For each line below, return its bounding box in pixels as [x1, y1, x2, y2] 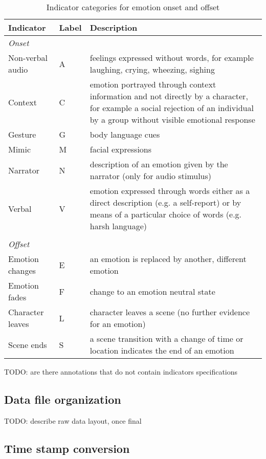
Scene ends [8, 338, 47, 351]
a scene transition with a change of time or [90, 333, 243, 344]
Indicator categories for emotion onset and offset [46, 1, 220, 13]
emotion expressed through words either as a [90, 185, 250, 196]
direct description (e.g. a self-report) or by [90, 196, 241, 208]
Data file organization [4, 391, 121, 407]
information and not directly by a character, [90, 90, 248, 102]
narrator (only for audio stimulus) [90, 170, 212, 182]
